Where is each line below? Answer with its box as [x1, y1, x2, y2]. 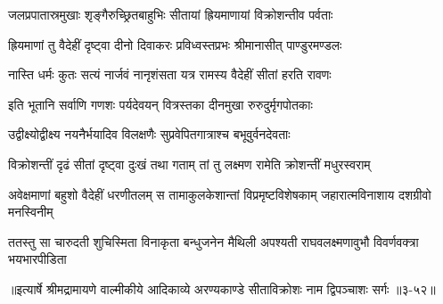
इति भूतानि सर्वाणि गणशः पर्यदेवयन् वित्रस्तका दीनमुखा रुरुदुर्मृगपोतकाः [8, 94, 313, 113]
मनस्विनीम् [8, 202, 53, 221]
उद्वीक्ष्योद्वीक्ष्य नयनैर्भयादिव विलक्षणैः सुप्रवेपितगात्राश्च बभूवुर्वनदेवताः [8, 125, 291, 144]
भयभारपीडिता [8, 250, 67, 268]
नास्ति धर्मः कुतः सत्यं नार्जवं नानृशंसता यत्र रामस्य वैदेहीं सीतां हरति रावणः [8, 65, 332, 84]
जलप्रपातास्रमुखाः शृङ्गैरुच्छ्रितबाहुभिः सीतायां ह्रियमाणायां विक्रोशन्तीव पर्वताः [8, 5, 333, 23]
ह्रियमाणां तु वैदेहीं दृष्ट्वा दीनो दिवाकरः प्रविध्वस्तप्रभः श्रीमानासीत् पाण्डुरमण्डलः [8, 35, 342, 53]
